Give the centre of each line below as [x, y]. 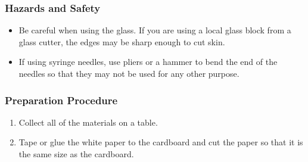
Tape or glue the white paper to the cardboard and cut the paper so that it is [161, 142]
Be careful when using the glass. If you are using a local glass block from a [155, 30]
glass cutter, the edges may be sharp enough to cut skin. [122, 41]
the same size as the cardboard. [76, 154]
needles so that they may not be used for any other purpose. [129, 73]
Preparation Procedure [61, 100]
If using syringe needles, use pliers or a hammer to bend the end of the [148, 62]
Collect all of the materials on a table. [88, 122]
